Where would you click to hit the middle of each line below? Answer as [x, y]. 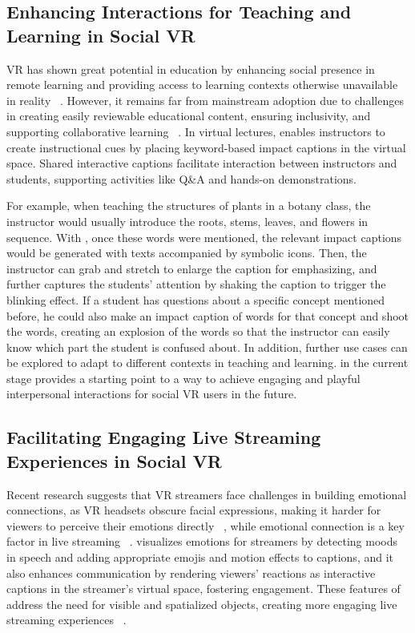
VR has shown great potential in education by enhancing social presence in [191, 69]
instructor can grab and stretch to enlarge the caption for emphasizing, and [192, 268]
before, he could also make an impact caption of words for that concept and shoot [208, 315]
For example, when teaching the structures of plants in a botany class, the [189, 206]
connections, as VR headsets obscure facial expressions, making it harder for [194, 510]
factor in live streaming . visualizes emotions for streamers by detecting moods [202, 541]
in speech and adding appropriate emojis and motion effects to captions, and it [200, 557]
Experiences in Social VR [114, 460]
